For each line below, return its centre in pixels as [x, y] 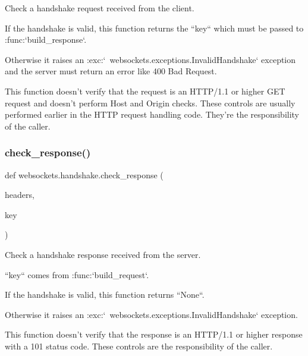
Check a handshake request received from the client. [100, 8]
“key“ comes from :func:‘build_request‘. [77, 274]
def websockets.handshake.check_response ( [84, 174]
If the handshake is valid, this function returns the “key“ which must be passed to [154, 28]
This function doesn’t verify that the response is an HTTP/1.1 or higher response [154, 334]
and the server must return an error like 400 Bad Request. [111, 71]
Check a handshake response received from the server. [103, 254]
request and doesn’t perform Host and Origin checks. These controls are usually [150, 103]
